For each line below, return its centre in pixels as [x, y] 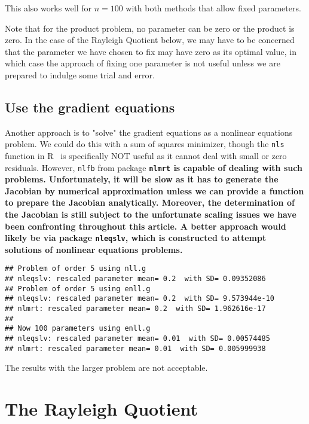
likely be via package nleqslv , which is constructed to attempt [136, 238]
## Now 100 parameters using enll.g [78, 329]
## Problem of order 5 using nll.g [76, 269]
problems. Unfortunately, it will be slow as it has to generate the [142, 179]
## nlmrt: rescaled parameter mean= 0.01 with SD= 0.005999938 [135, 348]
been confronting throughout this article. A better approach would [146, 226]
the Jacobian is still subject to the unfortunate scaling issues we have [151, 214]
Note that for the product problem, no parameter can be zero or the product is [150, 28]
